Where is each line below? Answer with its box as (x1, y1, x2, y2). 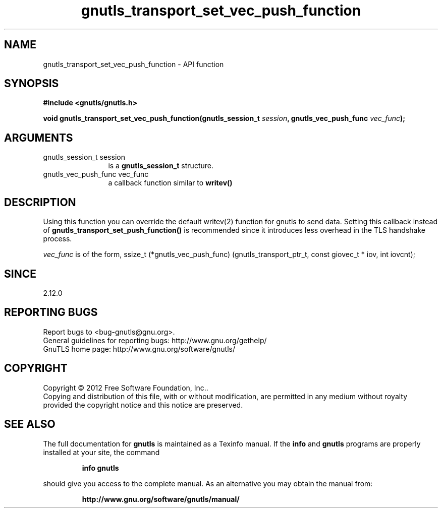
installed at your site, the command (43, 447, 160, 457)
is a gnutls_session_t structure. (108, 161, 213, 170)
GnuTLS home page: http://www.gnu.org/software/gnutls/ (43, 344, 235, 353)
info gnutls (82, 463, 119, 472)
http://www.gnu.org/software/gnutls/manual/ (82, 494, 240, 503)
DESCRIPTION (4, 196, 76, 209)
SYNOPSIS (4, 77, 59, 90)
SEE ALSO (4, 418, 56, 431)
